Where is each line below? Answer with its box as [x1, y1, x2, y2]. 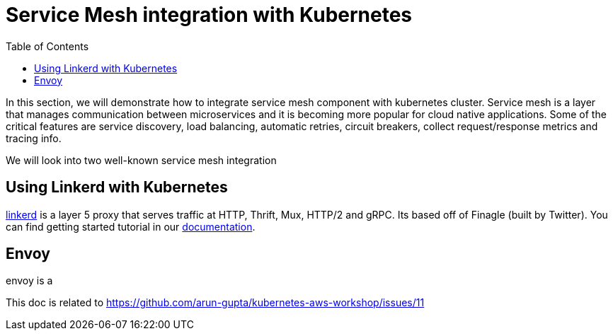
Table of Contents [6, 40, 89, 52]
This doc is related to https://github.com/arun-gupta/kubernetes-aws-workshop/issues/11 [6, 296, 425, 309]
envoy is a [6, 274, 53, 287]
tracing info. [6, 132, 62, 144]
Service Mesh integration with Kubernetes [6, 3, 413, 27]
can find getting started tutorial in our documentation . [6, 220, 256, 233]
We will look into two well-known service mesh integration [6, 153, 277, 166]
